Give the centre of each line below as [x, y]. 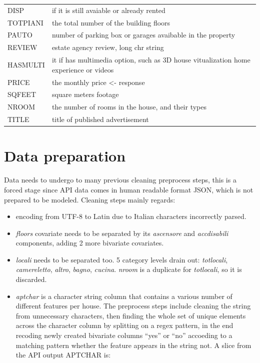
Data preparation [65, 156]
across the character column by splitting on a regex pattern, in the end [124, 325]
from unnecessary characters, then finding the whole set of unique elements [131, 315]
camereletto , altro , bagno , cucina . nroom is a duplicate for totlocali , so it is [129, 269]
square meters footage [85, 94]
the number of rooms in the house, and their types [129, 107]
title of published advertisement [100, 119]
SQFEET [22, 94]
